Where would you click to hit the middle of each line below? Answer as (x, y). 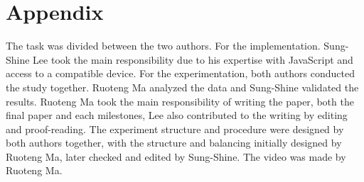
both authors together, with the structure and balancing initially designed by (174, 143)
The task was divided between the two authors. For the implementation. (163, 46)
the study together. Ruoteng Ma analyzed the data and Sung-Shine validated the (182, 87)
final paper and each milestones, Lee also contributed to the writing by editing (177, 115)
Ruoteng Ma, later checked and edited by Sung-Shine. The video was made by (176, 156)
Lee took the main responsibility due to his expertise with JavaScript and (193, 59)
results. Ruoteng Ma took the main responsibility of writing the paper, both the (180, 101)
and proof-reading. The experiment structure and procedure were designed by (175, 129)
